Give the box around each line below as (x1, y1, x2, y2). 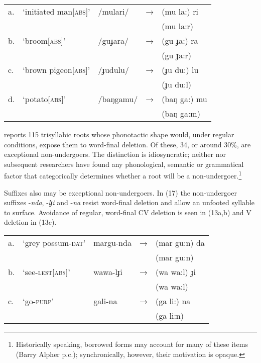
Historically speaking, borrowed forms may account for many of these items (16, 339, 248, 349)
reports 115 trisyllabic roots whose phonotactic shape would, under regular (4, 129, 234, 139)
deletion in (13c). (4, 217, 57, 227)
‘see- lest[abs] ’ (23, 266, 70, 278)
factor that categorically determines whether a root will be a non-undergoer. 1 (4, 169, 242, 181)
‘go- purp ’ (23, 295, 54, 307)
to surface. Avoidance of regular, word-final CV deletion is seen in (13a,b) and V (4, 207, 251, 217)
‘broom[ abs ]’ (23, 35, 66, 46)
